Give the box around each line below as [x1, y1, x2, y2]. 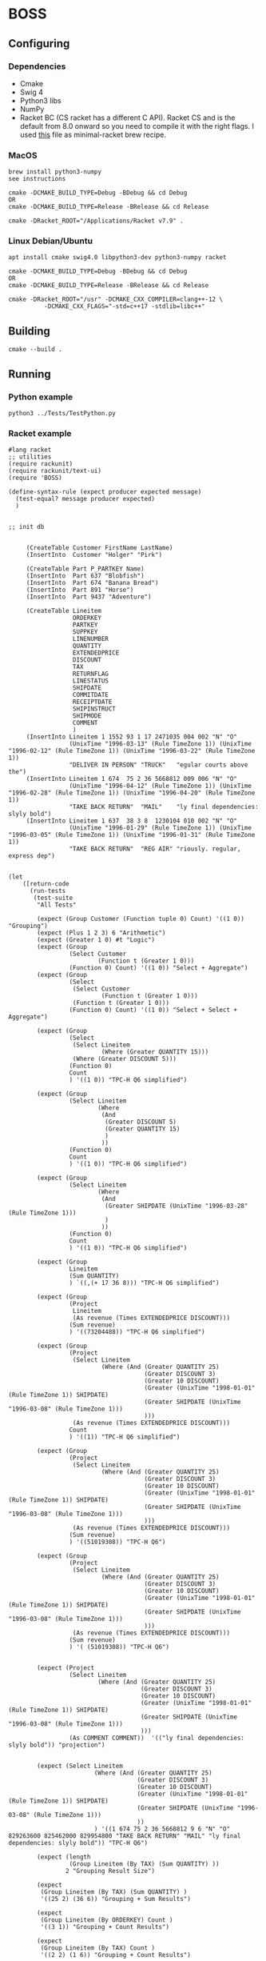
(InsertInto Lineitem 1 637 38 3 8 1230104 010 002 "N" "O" [26, 817, 238, 825]
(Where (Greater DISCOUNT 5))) [72, 1055, 177, 1063]
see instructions [8, 175, 66, 183]
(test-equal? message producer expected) [15, 495, 156, 503]
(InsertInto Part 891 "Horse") [26, 586, 134, 594]
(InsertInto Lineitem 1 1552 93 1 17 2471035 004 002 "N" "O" [26, 733, 238, 741]
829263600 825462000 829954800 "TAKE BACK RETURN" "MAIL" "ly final [8, 1832, 241, 1840]
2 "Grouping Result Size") [65, 1867, 156, 1875]
